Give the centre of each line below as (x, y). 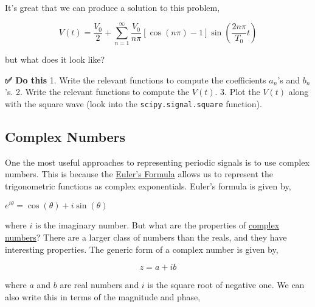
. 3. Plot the (237, 92)
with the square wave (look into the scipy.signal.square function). (133, 103)
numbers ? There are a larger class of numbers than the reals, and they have (146, 237)
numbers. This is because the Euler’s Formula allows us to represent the (139, 174)
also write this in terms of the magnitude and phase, (103, 296)
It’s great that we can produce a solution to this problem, (112, 7)
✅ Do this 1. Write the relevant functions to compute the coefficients (136, 79)
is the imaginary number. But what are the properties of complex (157, 225)
